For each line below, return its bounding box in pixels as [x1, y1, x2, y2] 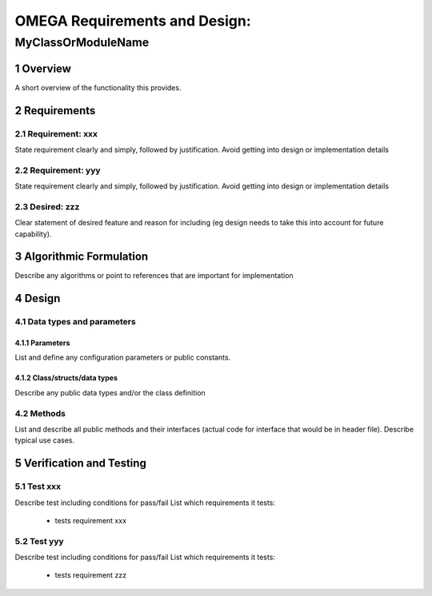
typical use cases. [14, 435, 75, 445]
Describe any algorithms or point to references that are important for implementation [14, 271, 294, 280]
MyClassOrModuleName [14, 35, 150, 50]
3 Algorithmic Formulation [14, 250, 149, 264]
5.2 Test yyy [14, 535, 64, 546]
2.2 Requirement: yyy [14, 165, 101, 176]
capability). [14, 228, 52, 239]
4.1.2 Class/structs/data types [14, 373, 118, 383]
